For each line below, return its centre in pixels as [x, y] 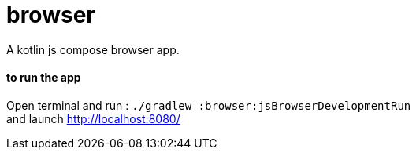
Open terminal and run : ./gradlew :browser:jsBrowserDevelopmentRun [209, 105]
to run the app [44, 78]
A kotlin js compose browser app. [93, 49]
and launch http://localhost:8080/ [93, 118]
